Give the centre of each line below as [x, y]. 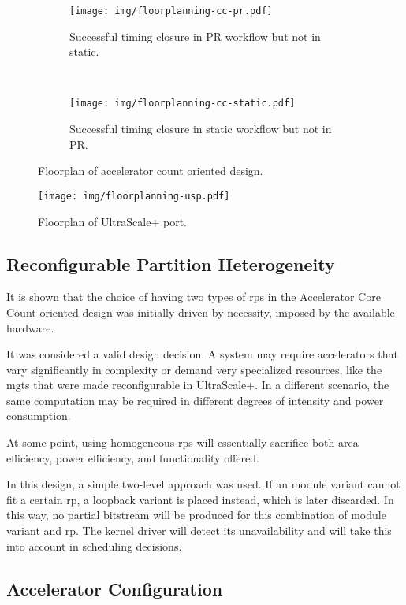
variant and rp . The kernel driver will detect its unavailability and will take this [199, 531]
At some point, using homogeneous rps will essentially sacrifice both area [183, 442]
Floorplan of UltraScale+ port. [112, 221]
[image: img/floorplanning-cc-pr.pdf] [171, 11]
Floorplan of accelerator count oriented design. [151, 171]
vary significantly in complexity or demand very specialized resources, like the [194, 369]
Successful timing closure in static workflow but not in [201, 129]
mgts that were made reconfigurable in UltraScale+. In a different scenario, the [198, 385]
